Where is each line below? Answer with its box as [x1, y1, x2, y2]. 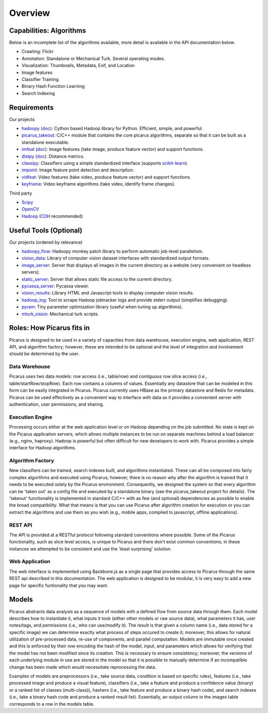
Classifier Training [21, 76, 59, 82]
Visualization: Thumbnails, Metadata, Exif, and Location [21, 63, 135, 69]
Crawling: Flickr [21, 49, 54, 55]
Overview [9, 7, 50, 18]
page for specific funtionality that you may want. [9, 582, 109, 588]
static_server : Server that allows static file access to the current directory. [21, 276, 173, 282]
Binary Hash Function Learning [21, 83, 85, 89]
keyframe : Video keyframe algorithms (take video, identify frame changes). [21, 181, 176, 187]
